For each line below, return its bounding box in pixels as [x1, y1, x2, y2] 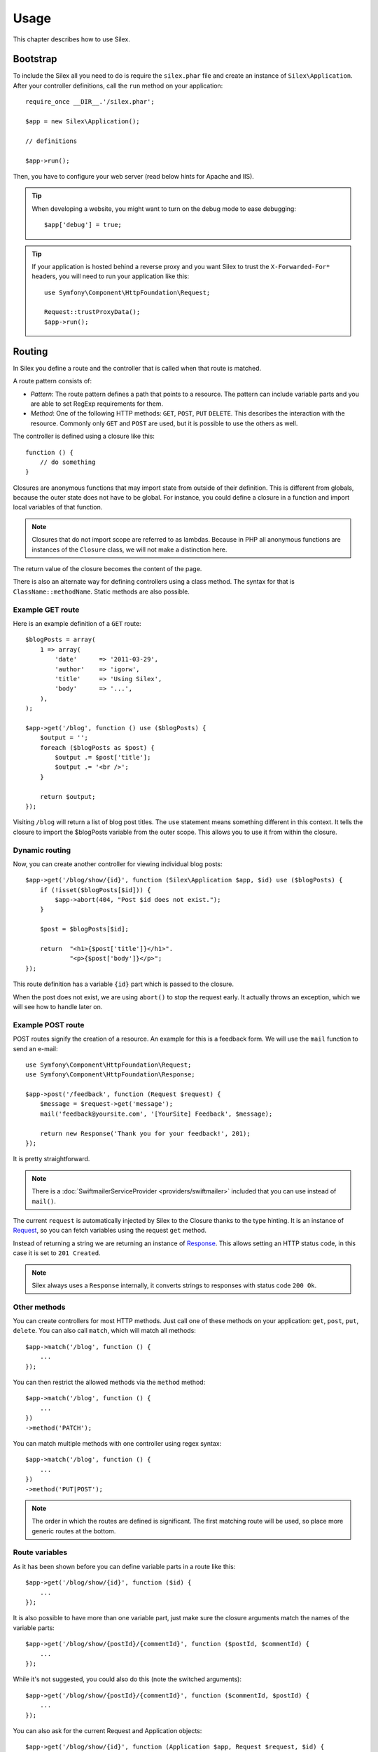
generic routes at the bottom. [31, 1526, 116, 1535]
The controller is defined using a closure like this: [13, 432, 155, 441]
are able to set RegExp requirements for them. [30, 399, 164, 408]
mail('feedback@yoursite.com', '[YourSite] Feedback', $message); [39, 1109, 273, 1118]
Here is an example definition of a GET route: [13, 619, 141, 627]
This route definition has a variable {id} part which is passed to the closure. [13, 980, 234, 988]
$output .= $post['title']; [55, 753, 151, 762]
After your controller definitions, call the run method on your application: [13, 81, 223, 90]
